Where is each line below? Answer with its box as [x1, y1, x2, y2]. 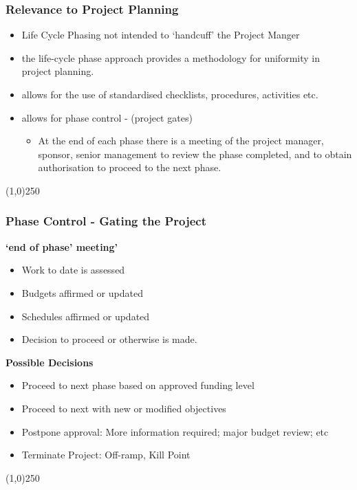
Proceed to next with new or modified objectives [21, 401, 226, 415]
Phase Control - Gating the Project [6, 212, 207, 230]
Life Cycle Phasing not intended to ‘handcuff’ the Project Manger [21, 27, 300, 42]
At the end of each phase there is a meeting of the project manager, [38, 133, 324, 148]
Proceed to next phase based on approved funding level [21, 378, 255, 392]
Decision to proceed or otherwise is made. [21, 332, 197, 346]
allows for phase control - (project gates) [21, 110, 193, 124]
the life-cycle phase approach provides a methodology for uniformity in [21, 50, 320, 65]
